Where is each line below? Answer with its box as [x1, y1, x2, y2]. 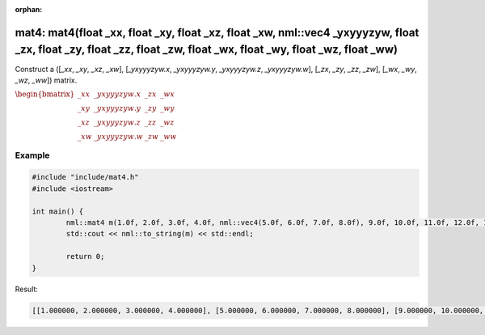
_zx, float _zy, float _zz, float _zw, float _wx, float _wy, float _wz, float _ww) [15, 43, 398, 57]
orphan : [15, 5, 43, 14]
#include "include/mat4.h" [32, 172, 139, 182]
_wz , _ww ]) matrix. [15, 75, 78, 85]
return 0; [65, 252, 105, 261]
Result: [15, 284, 38, 294]
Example [15, 150, 50, 161]
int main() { [32, 206, 84, 216]
